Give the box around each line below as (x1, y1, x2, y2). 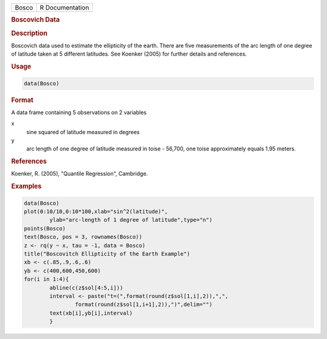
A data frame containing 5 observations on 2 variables (11, 109, 147, 116)
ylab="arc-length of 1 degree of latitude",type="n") (49, 216, 213, 224)
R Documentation (39, 4, 90, 11)
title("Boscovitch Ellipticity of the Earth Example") (24, 251, 190, 257)
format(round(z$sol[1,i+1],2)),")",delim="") (74, 301, 213, 308)
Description (11, 29, 48, 37)
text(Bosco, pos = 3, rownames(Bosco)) (24, 233, 142, 241)
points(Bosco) (24, 225, 66, 232)
